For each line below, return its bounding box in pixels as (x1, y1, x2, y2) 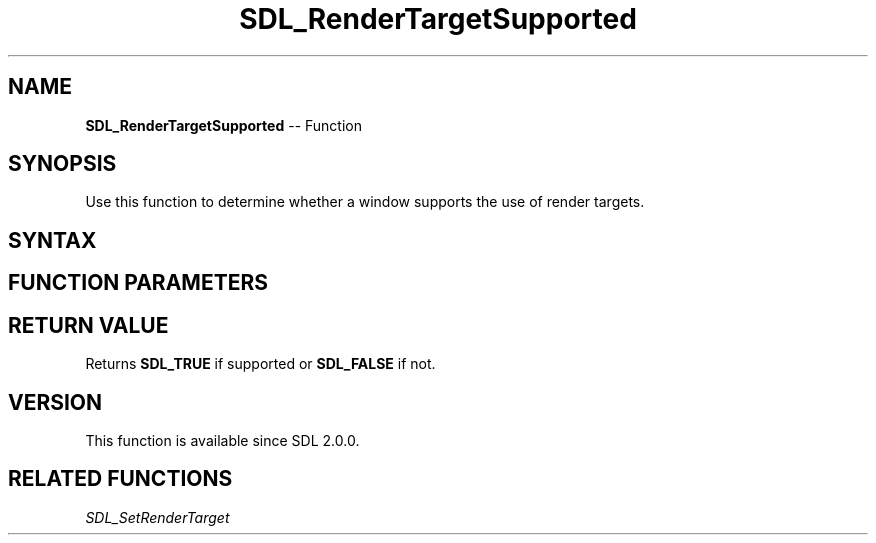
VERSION (8, 389, 103, 415)
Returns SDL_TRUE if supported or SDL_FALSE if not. (85, 355, 436, 373)
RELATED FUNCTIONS (8, 466, 233, 492)
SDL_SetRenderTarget (85, 508, 230, 526)
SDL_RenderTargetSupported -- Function (85, 116, 362, 134)
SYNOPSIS (8, 151, 117, 177)
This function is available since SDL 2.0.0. (85, 431, 360, 449)
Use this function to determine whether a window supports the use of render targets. (85, 193, 645, 211)
